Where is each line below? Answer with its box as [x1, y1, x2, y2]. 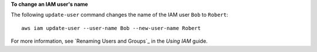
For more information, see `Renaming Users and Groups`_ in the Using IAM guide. [11, 38, 208, 44]
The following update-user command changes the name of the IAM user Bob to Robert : [11, 12, 228, 18]
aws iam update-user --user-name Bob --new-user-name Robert [21, 25, 201, 31]
